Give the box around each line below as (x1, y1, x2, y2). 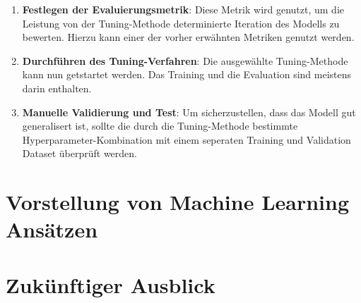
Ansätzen (6, 215, 98, 244)
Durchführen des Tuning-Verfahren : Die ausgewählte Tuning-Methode (22, 53, 348, 68)
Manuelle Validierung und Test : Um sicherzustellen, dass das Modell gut (22, 104, 356, 119)
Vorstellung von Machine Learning (6, 187, 349, 216)
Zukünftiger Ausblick (6, 270, 215, 299)
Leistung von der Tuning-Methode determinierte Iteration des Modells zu (22, 16, 340, 30)
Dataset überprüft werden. (22, 146, 137, 161)
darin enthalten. (22, 80, 92, 95)
